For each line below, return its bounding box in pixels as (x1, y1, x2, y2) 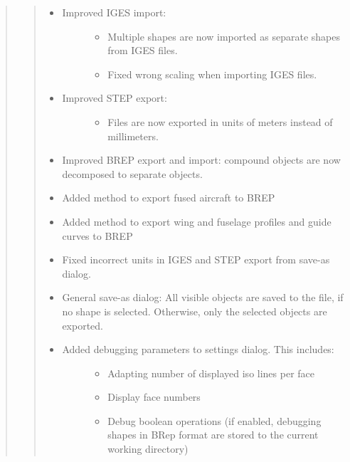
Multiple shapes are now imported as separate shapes (107, 28, 341, 43)
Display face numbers (107, 389, 201, 404)
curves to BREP (62, 228, 133, 243)
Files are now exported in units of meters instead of (107, 114, 333, 129)
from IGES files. (107, 43, 178, 58)
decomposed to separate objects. (62, 166, 203, 181)
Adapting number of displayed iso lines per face (107, 365, 315, 380)
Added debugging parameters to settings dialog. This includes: (62, 342, 334, 357)
